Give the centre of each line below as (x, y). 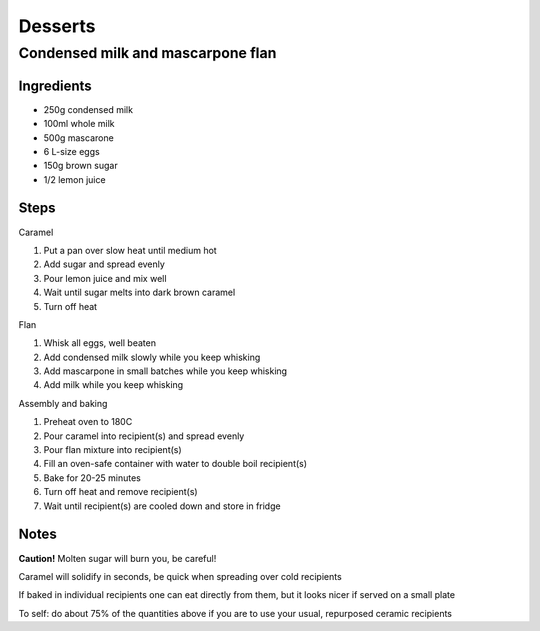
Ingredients (55, 85)
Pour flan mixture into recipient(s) (112, 450)
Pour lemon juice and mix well (105, 278)
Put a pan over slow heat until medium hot (130, 250)
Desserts (57, 26)
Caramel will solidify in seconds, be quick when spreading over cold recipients (180, 576)
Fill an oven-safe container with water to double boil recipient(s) (175, 464)
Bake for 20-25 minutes (92, 477)
